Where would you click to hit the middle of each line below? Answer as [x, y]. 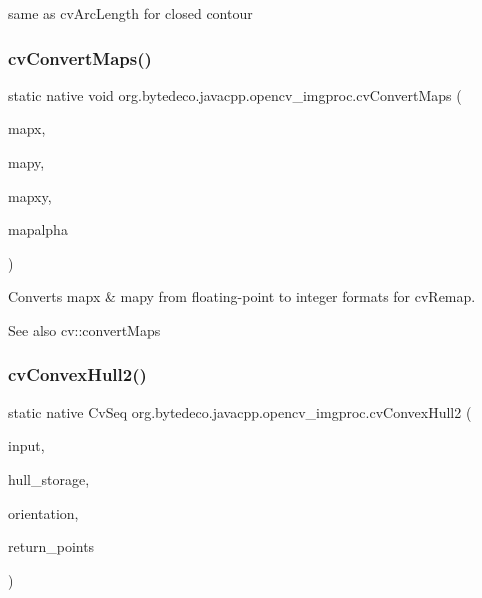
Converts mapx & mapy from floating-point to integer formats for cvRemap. [242, 296]
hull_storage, [49, 478]
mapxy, [30, 195]
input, [26, 445]
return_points [51, 546]
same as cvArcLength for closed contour [130, 13]
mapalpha [38, 229]
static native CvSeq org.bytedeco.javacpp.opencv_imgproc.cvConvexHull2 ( [240, 411]
